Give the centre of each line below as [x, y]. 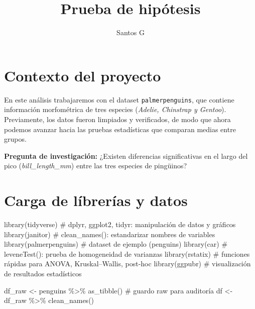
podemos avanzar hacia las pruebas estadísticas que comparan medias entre [120, 129]
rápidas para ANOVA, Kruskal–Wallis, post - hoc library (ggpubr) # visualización [127, 264]
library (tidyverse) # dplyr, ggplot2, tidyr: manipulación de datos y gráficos [120, 224]
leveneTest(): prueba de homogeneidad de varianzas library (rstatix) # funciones [127, 253]
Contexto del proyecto [83, 75]
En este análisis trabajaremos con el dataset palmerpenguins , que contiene [119, 99]
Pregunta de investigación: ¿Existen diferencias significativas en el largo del [126, 156]
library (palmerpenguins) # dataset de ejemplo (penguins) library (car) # [116, 244]
